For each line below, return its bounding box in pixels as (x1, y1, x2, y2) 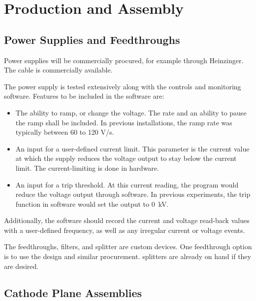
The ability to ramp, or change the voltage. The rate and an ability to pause (15, 107, 247, 117)
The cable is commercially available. (4, 65, 113, 75)
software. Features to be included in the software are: (4, 91, 164, 101)
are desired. (4, 261, 39, 271)
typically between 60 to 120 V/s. (15, 127, 114, 137)
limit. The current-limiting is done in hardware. (15, 162, 159, 173)
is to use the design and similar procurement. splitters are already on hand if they (4, 251, 251, 262)
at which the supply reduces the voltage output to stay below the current (15, 153, 237, 163)
